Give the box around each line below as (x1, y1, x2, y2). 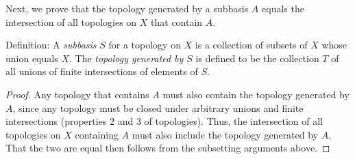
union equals (5, 50, 58, 65)
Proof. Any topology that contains (5, 87, 149, 101)
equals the (262, 1, 304, 15)
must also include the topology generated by (132, 127, 318, 141)
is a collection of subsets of (195, 38, 308, 52)
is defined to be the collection (195, 50, 319, 65)
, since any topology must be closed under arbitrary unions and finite (12, 100, 304, 115)
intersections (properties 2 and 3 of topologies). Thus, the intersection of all (5, 114, 323, 128)
